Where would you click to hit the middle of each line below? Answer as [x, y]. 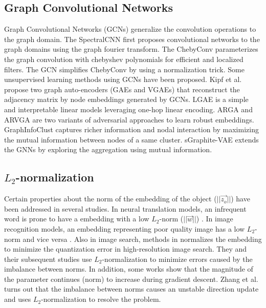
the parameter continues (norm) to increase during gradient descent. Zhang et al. [131, 279]
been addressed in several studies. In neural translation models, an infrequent [125, 208]
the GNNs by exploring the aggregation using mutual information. [108, 149]
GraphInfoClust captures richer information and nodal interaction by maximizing [131, 129]
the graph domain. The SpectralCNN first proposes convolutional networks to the [132, 39]
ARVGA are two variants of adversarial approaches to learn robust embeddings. [129, 119]
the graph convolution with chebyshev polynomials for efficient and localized [124, 59]
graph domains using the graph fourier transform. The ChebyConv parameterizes [131, 49]
